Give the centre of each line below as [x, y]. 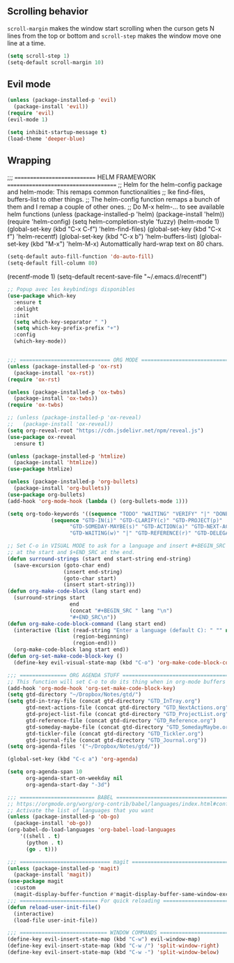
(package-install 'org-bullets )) [62, 488]
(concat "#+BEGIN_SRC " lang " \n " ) [121, 611]
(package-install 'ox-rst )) [54, 373]
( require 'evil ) [31, 113]
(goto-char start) [90, 578]
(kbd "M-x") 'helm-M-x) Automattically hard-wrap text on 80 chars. [127, 244]
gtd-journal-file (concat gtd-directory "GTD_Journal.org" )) [116, 740]
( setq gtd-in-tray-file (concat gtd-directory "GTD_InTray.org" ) [104, 701]
